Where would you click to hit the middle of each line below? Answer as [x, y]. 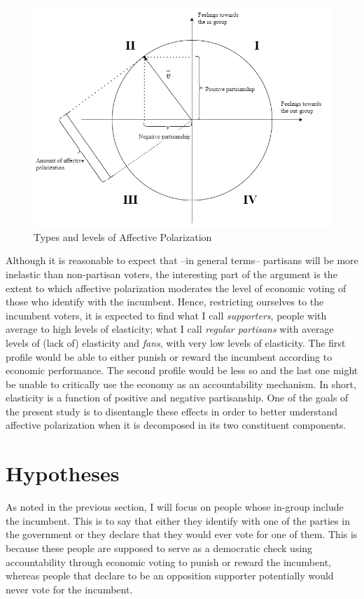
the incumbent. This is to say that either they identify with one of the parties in [178, 520]
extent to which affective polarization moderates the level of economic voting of [176, 288]
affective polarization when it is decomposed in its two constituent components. [176, 425]
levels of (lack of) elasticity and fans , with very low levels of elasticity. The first [176, 342]
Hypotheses [63, 473]
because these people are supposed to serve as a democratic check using [159, 548]
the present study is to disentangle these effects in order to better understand [171, 411]
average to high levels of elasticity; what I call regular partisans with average [170, 329]
